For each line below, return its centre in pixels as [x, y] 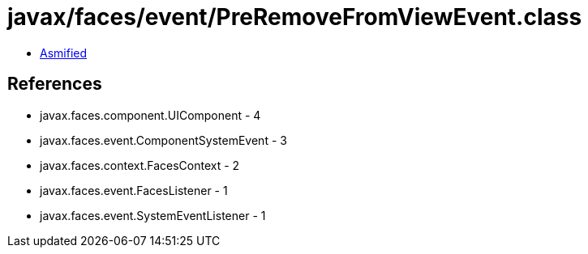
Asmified [64, 53]
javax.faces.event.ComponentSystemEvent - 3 [163, 140]
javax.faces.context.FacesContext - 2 [140, 165]
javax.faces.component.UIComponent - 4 [150, 115]
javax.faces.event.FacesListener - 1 [134, 190]
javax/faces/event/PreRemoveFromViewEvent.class [295, 17]
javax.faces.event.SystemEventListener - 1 [153, 215]
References [55, 84]
